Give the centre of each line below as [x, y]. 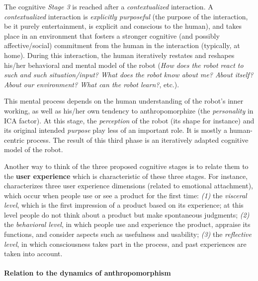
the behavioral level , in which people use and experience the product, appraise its [127, 224]
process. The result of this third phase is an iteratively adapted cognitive [137, 140]
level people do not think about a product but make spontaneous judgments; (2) [127, 214]
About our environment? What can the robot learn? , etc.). [92, 84]
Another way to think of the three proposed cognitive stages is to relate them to [126, 166]
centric [14, 140]
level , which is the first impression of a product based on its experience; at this [124, 205]
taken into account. [33, 253]
